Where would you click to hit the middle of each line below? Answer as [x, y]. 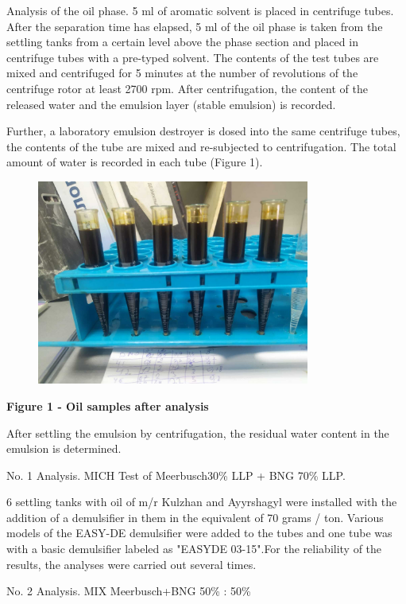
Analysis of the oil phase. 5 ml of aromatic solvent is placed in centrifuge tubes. [200, 10]
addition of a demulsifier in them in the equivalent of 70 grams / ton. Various [195, 517]
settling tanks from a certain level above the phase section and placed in [182, 42]
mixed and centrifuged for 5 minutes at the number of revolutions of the [182, 73]
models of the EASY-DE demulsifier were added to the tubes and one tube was [199, 533]
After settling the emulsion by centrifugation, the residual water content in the [198, 433]
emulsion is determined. [64, 448]
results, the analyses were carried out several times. [131, 564]
